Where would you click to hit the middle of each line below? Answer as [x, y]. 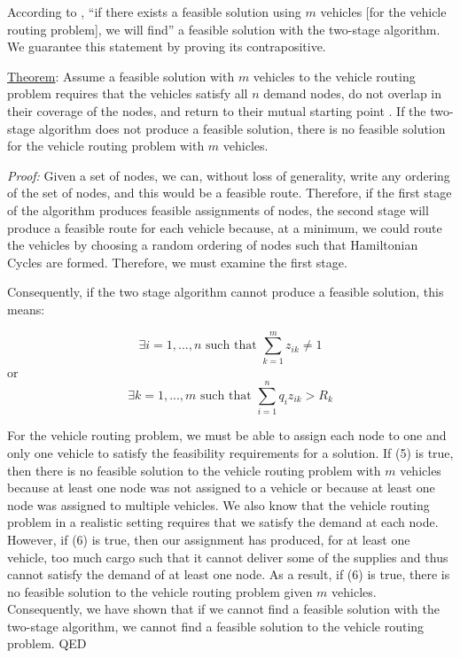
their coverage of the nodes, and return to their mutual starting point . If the [217, 110]
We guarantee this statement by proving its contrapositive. [167, 46]
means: [26, 309]
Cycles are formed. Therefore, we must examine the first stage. [177, 262]
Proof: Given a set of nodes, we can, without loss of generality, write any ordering [229, 175]
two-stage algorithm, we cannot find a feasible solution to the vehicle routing [216, 626]
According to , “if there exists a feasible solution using [154, 12]
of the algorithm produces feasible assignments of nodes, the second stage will [218, 209]
